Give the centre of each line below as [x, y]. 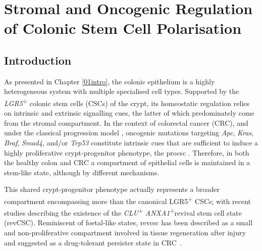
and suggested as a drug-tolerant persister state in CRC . [93, 242]
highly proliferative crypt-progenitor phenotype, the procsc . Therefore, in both [127, 152]
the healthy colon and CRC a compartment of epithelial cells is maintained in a [127, 162]
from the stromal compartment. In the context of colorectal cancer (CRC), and [126, 122]
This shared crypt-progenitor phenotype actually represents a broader [112, 189]
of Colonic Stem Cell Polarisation [123, 28]
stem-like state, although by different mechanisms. [82, 172]
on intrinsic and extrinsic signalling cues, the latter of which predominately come [129, 113]
